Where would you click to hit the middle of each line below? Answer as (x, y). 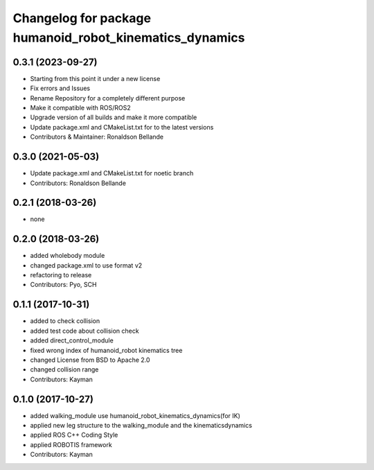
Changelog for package (82, 18)
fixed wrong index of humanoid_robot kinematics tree (106, 350)
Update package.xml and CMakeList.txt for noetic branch (112, 173)
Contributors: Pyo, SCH (63, 285)
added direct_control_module (72, 340)
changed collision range (64, 369)
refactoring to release (61, 275)
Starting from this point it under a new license (95, 78)
